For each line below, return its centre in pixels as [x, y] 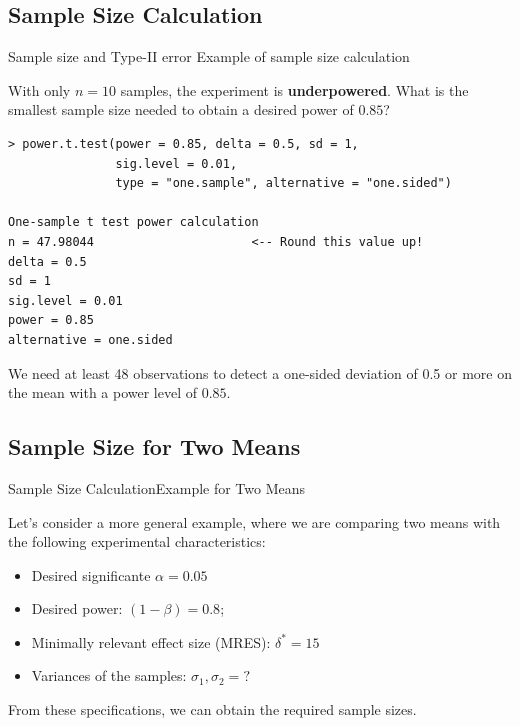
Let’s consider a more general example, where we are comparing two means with [254, 521]
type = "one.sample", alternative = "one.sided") [283, 183]
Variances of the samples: [109, 675]
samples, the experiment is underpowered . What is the [294, 89]
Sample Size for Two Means [154, 446]
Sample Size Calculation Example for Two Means [157, 487]
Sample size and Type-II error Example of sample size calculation [209, 56]
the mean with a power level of [103, 392]
